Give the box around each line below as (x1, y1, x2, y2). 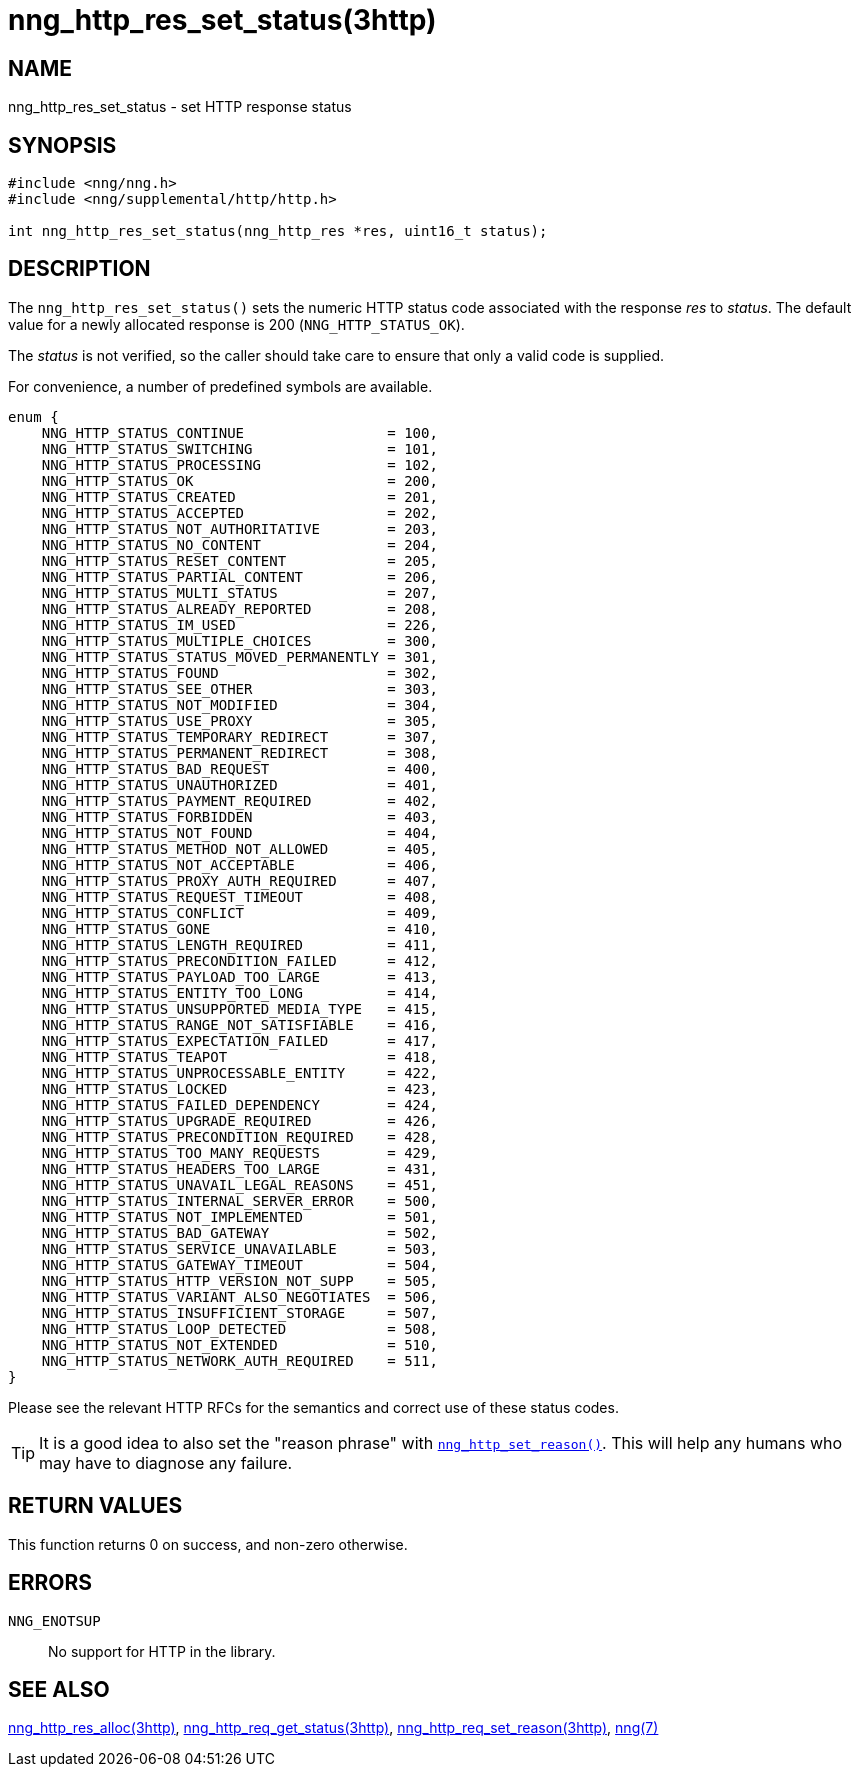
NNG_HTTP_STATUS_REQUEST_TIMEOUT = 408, (41, 888, 438, 905)
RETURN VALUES (8, 1493, 183, 1519)
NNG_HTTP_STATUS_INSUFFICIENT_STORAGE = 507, (41, 1304, 438, 1321)
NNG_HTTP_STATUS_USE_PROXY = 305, (41, 712, 438, 729)
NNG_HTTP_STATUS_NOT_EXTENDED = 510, (41, 1336, 438, 1353)
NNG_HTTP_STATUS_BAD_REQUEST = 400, (41, 760, 438, 777)
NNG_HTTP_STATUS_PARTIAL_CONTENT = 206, (41, 568, 438, 585)
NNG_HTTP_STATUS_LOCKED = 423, (41, 1080, 438, 1097)
